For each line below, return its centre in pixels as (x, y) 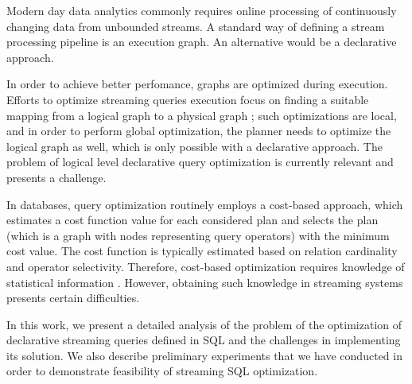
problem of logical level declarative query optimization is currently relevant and (200, 162)
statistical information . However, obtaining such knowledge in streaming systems (205, 282)
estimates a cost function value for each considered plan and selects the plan (192, 220)
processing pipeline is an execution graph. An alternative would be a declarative (202, 42)
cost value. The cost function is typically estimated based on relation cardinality (202, 251)
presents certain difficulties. (73, 298)
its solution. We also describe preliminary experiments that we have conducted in (204, 355)
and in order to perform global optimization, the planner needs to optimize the (199, 131)
